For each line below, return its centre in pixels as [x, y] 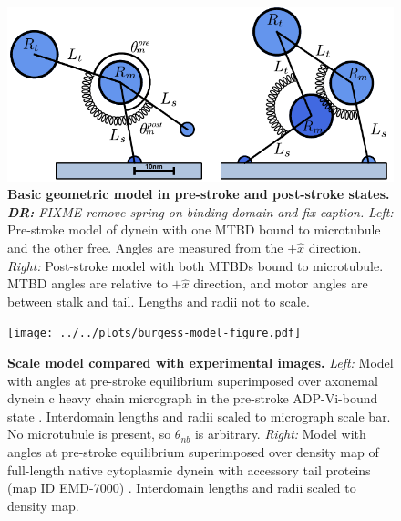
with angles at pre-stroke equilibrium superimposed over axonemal [193, 380]
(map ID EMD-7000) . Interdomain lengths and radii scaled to [182, 488]
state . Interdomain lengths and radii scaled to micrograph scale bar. [199, 416]
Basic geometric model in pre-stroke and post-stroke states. [199, 194]
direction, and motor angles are [281, 283]
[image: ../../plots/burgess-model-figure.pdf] [154, 333]
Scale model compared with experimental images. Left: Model [200, 363]
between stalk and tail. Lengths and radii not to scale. [159, 301]
